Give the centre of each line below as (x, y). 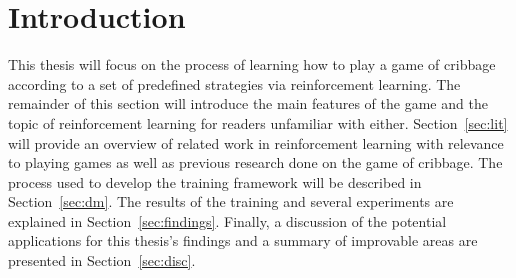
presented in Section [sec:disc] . (102, 260)
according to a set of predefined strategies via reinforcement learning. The (234, 83)
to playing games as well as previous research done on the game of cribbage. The (255, 162)
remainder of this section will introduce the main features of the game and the (248, 103)
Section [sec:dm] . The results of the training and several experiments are (231, 201)
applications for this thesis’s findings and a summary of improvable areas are (243, 240)
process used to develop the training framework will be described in (215, 181)
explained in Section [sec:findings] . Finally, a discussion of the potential (227, 220)
